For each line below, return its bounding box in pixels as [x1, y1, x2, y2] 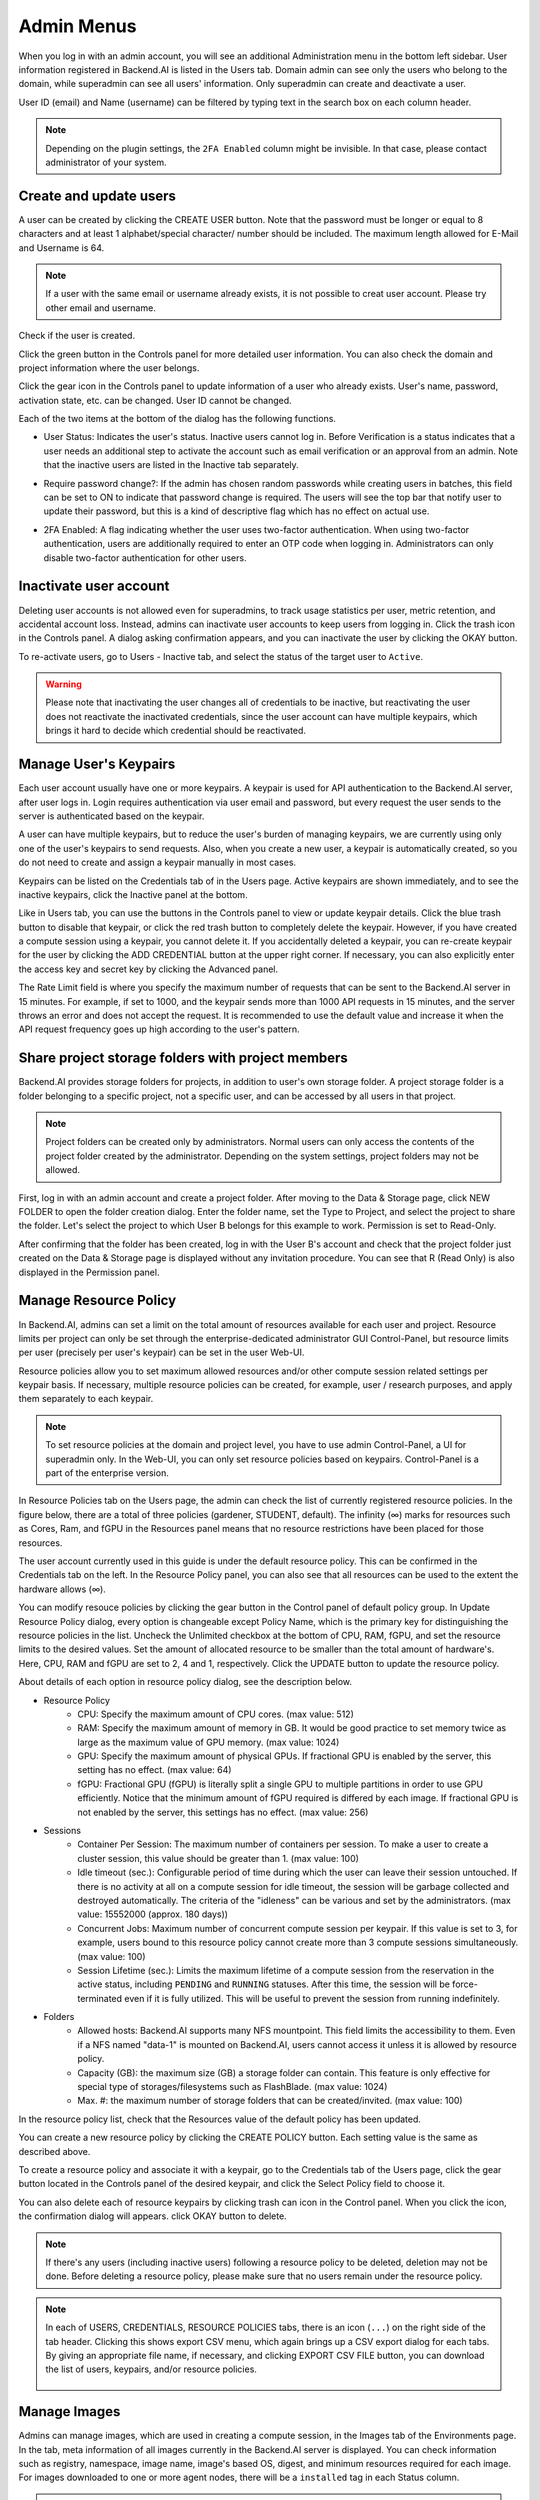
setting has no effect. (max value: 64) [77, 1764, 232, 1776]
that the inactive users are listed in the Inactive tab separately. [43, 459, 299, 471]
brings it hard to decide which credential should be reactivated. [45, 725, 307, 737]
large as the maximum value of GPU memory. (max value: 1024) [77, 1736, 340, 1748]
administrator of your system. [45, 156, 167, 168]
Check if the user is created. [18, 330, 135, 342]
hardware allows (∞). [18, 1583, 107, 1595]
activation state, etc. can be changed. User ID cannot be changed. [18, 394, 292, 406]
